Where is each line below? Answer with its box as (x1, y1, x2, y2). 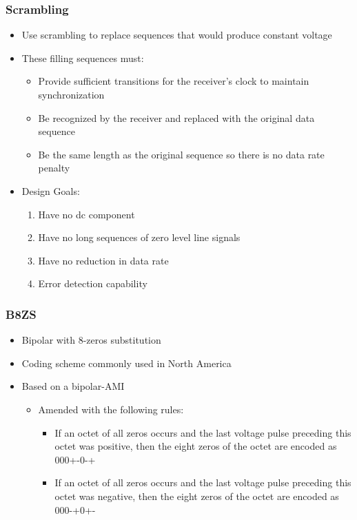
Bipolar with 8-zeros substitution (21, 333, 161, 347)
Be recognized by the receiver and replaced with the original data (38, 110, 315, 125)
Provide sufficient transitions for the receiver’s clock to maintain (38, 74, 309, 88)
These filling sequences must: (21, 50, 144, 65)
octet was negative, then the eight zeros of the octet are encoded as (54, 488, 339, 503)
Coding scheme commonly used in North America (21, 355, 232, 370)
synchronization (38, 87, 105, 101)
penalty (38, 160, 70, 175)
